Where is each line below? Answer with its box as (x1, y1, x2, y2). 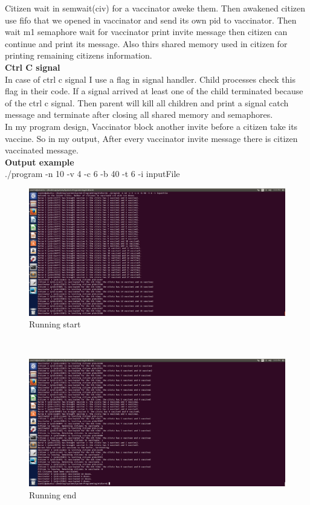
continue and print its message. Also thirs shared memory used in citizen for (5, 37, 288, 50)
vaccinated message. (5, 144, 79, 156)
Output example (5, 155, 74, 168)
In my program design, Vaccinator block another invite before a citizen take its (5, 120, 298, 132)
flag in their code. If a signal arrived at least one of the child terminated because (5, 85, 303, 97)
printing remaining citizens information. (5, 49, 152, 62)
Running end (29, 488, 77, 501)
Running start (29, 318, 81, 330)
